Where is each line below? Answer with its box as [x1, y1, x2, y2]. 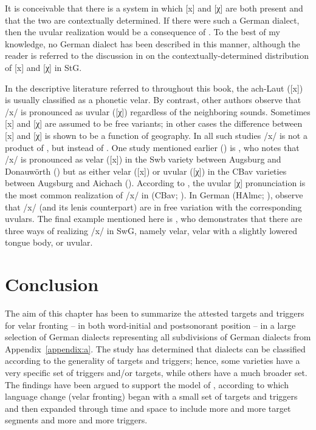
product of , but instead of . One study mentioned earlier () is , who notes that [5, 141, 300, 153]
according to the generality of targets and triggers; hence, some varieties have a [5, 354, 300, 367]
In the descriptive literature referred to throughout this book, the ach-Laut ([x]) [5, 81, 303, 94]
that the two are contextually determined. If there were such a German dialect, [5, 13, 300, 26]
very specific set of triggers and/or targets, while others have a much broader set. [5, 366, 307, 378]
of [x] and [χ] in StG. [5, 61, 82, 73]
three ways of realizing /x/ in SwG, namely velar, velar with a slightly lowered [5, 224, 298, 237]
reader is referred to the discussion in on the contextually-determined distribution [5, 49, 309, 62]
